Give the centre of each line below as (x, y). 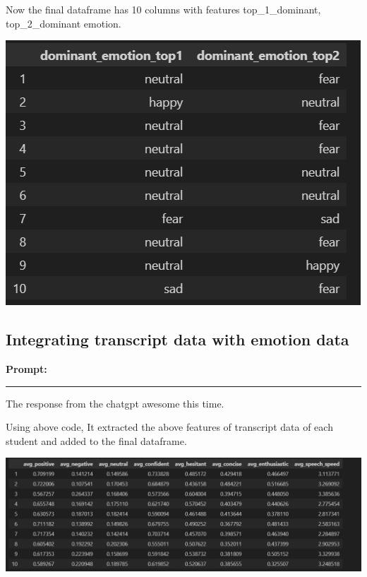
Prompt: (26, 368)
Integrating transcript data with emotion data (178, 339)
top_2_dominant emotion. (64, 23)
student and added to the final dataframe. (96, 440)
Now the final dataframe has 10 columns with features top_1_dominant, (163, 9)
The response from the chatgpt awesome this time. (115, 403)
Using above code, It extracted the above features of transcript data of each (169, 427)
